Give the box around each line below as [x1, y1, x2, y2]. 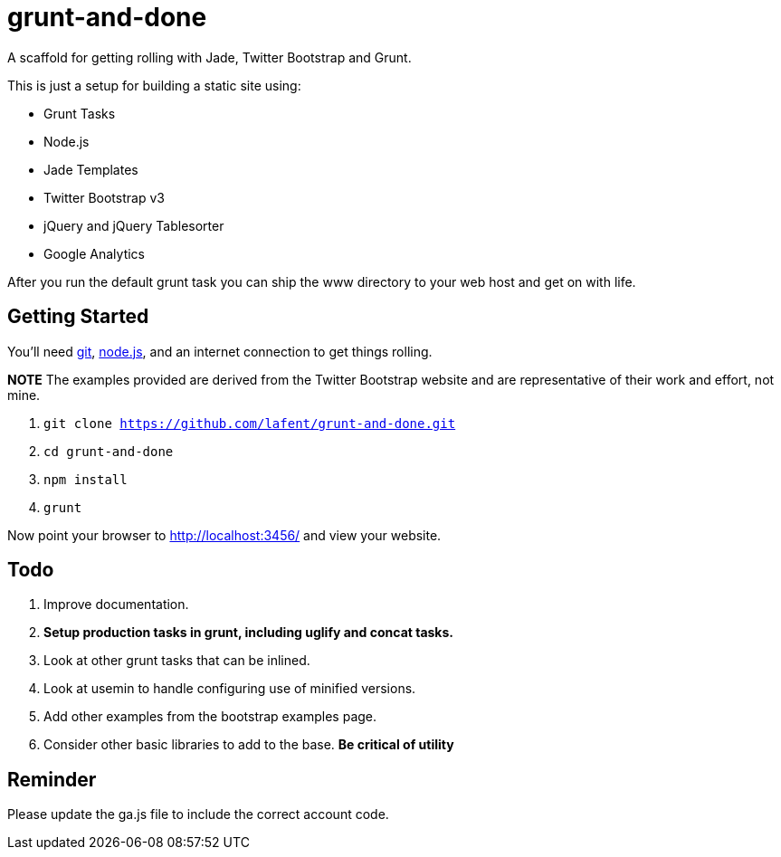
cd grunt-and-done [43, 443, 174, 459]
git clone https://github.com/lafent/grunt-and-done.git [43, 415, 456, 431]
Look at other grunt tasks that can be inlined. [43, 652, 310, 669]
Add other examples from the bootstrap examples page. [43, 709, 377, 725]
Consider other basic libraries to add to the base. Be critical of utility [43, 737, 454, 753]
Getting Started [7, 305, 149, 329]
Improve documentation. [43, 596, 189, 613]
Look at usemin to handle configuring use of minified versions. [43, 681, 416, 697]
